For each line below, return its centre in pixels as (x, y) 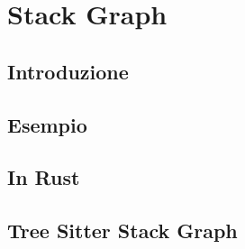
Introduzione (68, 71)
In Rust (44, 177)
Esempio (47, 124)
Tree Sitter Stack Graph (122, 231)
